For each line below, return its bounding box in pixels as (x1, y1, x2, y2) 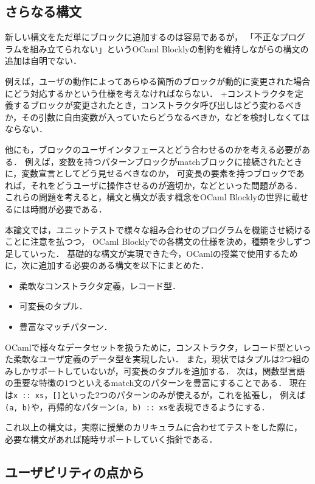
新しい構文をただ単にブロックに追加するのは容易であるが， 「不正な (5, 30, 280, 43)
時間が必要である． (30, 202, 107, 215)
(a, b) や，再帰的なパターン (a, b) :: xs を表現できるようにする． (5, 400, 270, 413)
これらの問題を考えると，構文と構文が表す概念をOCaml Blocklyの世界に (5, 191, 291, 203)
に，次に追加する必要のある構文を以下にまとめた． (5, 259, 209, 272)
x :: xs (13, 391, 44, 401)
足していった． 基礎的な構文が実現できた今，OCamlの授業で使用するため (5, 247, 298, 259)
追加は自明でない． (5, 54, 81, 67)
